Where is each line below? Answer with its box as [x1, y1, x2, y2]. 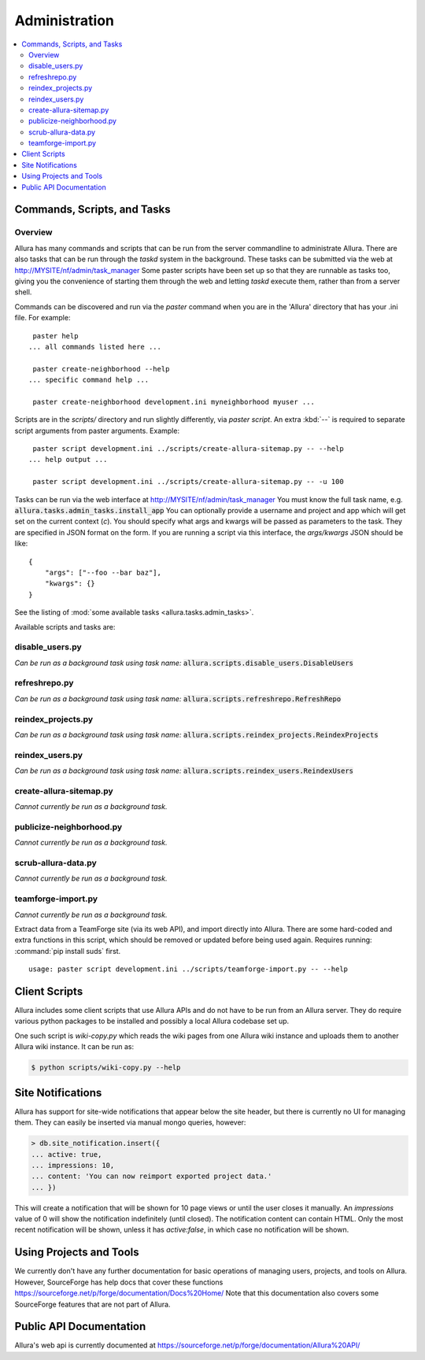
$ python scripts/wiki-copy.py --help [31, 1063, 181, 1072]
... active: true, [31, 1150, 102, 1159]
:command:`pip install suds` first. [14, 946, 121, 955]
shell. [14, 287, 32, 297]
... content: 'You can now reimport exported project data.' [31, 1172, 272, 1181]
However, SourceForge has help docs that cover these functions [14, 1277, 224, 1287]
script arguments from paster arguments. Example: [14, 426, 180, 435]
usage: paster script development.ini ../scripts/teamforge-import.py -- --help [28, 965, 349, 974]
